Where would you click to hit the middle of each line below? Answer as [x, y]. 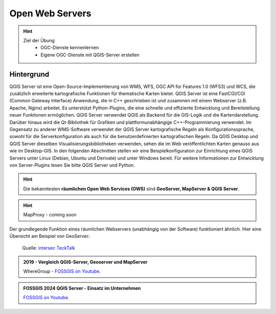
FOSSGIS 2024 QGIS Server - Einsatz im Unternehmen [82, 288]
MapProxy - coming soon [50, 215]
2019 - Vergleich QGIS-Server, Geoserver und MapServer [85, 262]
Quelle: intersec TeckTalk [49, 248]
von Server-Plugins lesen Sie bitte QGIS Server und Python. [72, 165]
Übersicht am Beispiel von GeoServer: [50, 236]
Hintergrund [29, 74]
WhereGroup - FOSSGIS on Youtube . [62, 272]
